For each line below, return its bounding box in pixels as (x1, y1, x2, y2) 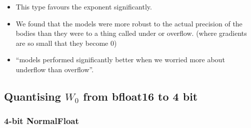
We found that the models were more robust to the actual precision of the (15, 18, 242, 28)
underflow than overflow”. (15, 64, 94, 74)
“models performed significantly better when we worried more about (15, 54, 225, 65)
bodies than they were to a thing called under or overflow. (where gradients (15, 28, 247, 38)
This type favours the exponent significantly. (15, 1, 152, 11)
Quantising (4, 88, 61, 104)
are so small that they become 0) (15, 37, 117, 48)
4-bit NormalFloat (4, 115, 79, 127)
